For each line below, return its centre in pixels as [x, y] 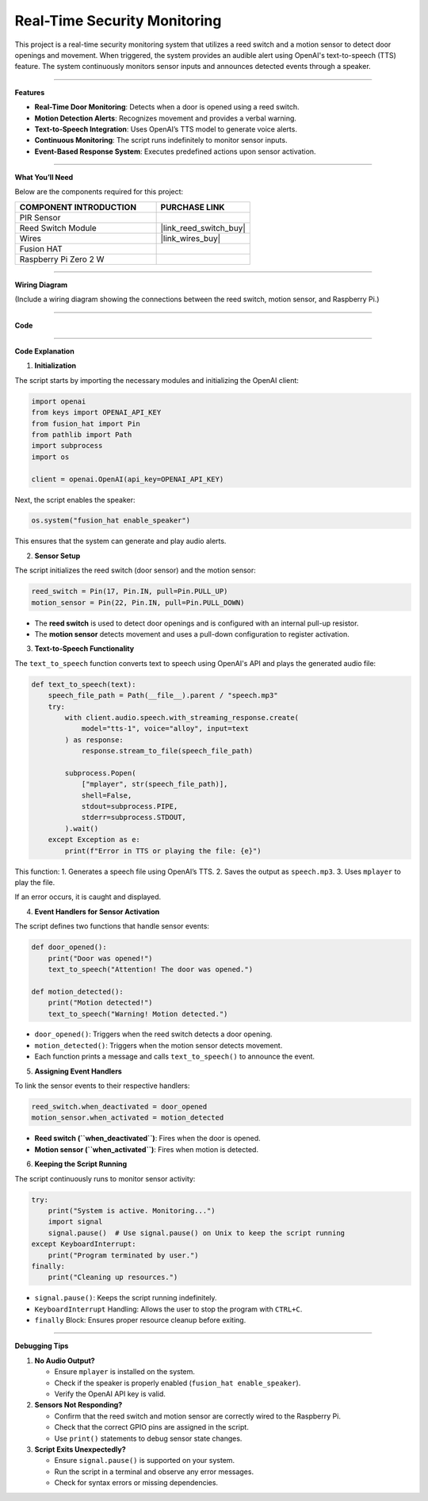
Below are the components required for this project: [99, 192]
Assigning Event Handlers [78, 1071]
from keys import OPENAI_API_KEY [96, 413]
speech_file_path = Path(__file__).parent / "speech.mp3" [163, 695]
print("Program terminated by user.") [123, 1255]
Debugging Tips [42, 1346]
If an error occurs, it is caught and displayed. [88, 897]
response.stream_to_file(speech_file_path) [167, 751]
